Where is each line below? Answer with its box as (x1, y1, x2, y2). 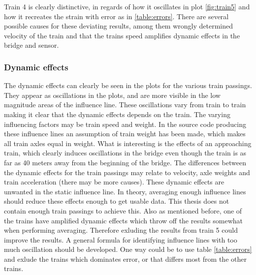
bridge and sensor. (4, 40, 59, 50)
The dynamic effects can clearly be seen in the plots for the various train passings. (4, 80, 252, 91)
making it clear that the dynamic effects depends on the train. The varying (4, 109, 230, 119)
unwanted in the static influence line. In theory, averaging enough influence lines (4, 186, 246, 196)
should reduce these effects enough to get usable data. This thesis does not (4, 196, 229, 206)
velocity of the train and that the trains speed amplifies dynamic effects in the (4, 30, 240, 40)
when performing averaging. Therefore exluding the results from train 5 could (4, 225, 238, 235)
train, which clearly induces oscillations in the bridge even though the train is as (4, 148, 247, 158)
